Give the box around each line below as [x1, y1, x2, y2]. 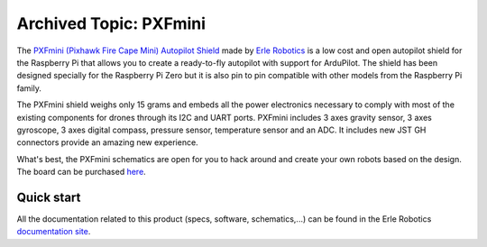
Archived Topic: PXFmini [16, 14, 207, 33]
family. [16, 82, 42, 94]
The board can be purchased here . [16, 167, 146, 178]
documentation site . [16, 226, 91, 237]
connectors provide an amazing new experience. [16, 137, 198, 148]
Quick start [16, 189, 81, 205]
